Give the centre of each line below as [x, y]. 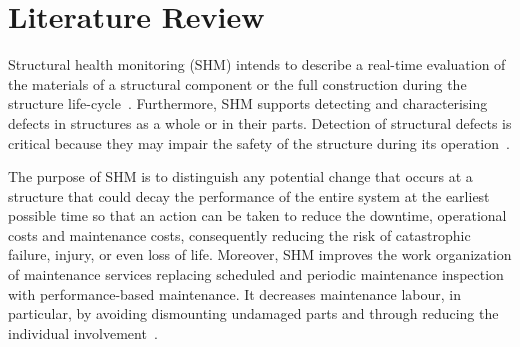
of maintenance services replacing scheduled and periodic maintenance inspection [256, 274]
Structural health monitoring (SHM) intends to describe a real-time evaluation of [257, 64]
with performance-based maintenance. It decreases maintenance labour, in [235, 293]
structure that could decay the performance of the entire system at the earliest [249, 195]
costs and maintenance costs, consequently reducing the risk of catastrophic [239, 234]
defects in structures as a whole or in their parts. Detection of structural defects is [260, 122]
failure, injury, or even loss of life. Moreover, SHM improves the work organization [260, 254]
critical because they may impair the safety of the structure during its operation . [259, 142]
